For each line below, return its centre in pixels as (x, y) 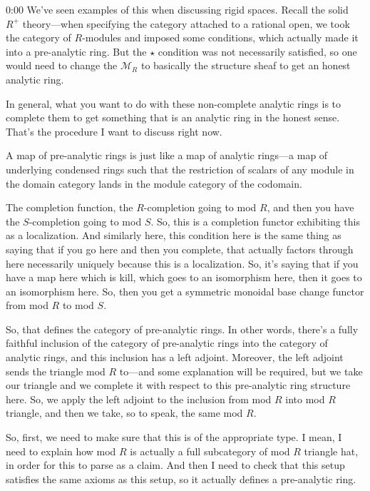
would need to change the (62, 65)
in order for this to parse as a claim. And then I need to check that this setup (175, 465)
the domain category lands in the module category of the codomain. (154, 183)
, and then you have (310, 207)
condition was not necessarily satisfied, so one (257, 51)
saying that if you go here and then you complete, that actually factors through (180, 249)
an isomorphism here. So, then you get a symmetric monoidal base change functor (185, 291)
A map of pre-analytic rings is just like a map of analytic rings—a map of (167, 155)
